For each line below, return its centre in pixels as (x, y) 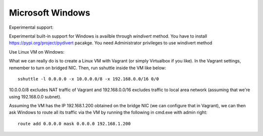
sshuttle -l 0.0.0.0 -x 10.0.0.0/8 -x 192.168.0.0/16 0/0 (88, 79)
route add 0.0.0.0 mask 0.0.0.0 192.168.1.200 (74, 124)
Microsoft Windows (49, 13)
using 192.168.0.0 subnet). (35, 97)
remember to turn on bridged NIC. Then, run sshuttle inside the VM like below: (88, 68)
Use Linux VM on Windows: (37, 52)
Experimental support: (31, 27)
